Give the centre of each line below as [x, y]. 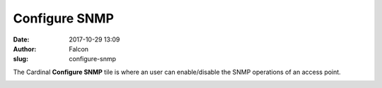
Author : [25, 49]
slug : [21, 59]
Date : [21, 39]
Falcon [79, 49]
